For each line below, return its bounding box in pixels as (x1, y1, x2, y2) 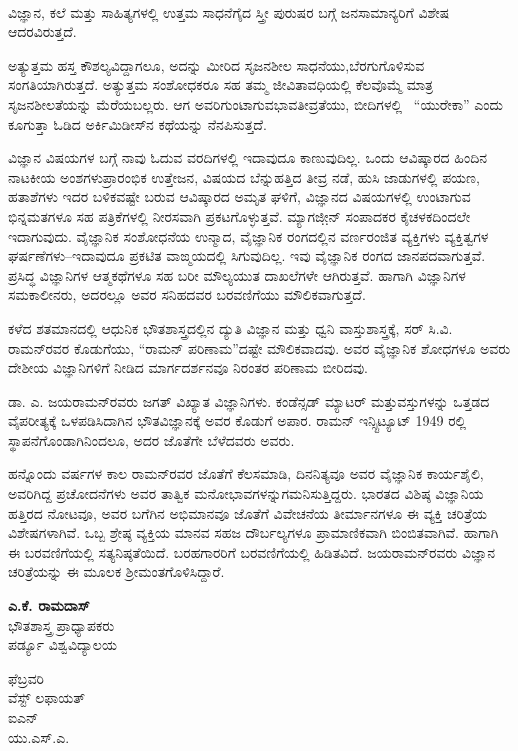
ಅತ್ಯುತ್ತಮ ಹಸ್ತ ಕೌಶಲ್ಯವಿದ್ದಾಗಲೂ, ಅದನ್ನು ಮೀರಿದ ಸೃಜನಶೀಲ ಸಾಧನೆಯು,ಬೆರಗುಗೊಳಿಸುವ (8, 54, 425, 75)
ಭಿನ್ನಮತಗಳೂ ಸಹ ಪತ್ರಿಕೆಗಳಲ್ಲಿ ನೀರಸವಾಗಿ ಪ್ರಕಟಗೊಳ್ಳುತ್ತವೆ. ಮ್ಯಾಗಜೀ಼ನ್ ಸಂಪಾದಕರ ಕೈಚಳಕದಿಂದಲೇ (8, 205, 471, 226)
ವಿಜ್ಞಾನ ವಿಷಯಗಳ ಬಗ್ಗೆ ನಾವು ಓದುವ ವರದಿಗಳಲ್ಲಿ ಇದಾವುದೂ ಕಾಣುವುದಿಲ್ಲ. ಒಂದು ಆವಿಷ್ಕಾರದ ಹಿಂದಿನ (8, 147, 487, 168)
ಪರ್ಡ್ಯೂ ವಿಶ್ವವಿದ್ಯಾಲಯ (8, 634, 117, 655)
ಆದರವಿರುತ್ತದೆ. (8, 21, 77, 42)
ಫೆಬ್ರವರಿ (8, 667, 45, 688)
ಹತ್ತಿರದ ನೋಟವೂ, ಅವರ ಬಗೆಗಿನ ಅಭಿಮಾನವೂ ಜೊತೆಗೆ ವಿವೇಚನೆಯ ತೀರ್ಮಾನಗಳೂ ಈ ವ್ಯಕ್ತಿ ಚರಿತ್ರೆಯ (8, 502, 487, 523)
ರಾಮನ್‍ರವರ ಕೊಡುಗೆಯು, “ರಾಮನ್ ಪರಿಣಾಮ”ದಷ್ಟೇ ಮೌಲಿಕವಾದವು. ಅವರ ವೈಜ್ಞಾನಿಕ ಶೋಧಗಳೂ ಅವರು (8, 337, 511, 358)
